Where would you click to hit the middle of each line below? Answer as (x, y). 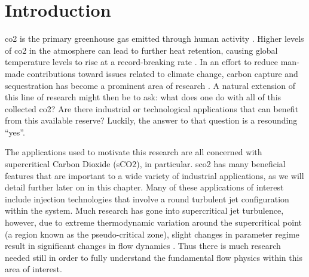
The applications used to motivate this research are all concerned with (134, 152)
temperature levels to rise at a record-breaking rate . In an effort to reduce (142, 62)
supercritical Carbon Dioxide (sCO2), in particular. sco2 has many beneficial (145, 164)
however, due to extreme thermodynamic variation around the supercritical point (153, 222)
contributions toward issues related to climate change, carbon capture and (163, 73)
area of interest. (33, 269)
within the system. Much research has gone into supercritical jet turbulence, (144, 210)
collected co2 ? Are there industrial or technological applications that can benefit (152, 108)
